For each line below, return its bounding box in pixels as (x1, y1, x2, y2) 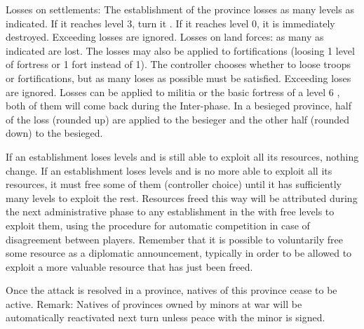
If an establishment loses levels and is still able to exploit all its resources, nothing (6, 149, 359, 163)
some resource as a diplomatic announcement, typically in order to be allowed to (6, 246, 352, 260)
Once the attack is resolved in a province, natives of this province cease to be (6, 283, 337, 297)
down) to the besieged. (6, 126, 103, 140)
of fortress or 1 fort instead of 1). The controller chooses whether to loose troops (6, 57, 351, 72)
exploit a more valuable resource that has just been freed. (6, 259, 253, 274)
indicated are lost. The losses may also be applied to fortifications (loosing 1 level (6, 43, 355, 58)
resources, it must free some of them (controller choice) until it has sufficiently (6, 177, 342, 192)
